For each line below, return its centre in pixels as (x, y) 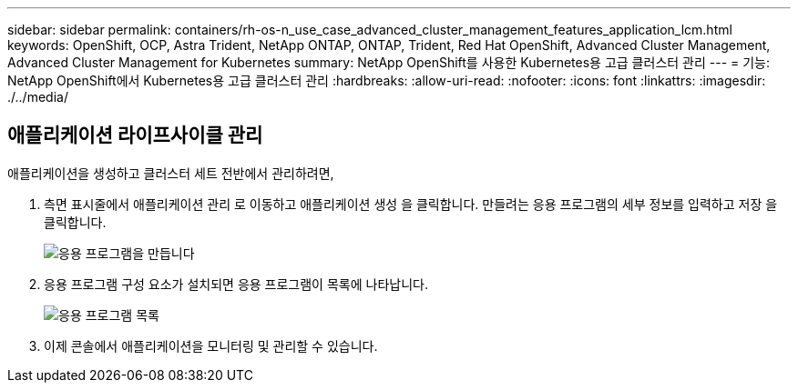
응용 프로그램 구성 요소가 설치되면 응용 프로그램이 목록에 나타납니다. (236, 284)
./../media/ (38, 97)
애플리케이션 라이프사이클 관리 (135, 135)
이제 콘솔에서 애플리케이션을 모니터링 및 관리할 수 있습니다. (211, 345)
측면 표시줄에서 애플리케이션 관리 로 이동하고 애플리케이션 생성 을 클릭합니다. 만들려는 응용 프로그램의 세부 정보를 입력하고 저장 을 (411, 204)
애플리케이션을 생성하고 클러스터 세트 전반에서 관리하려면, (171, 173)
